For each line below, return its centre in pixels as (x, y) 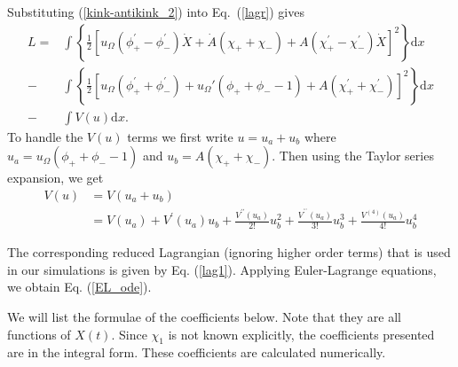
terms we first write (180, 136)
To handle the (45, 136)
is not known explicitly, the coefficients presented (301, 334)
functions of (39, 334)
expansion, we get (55, 178)
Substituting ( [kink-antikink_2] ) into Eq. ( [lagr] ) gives (156, 12)
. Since (129, 334)
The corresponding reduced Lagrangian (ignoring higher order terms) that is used (229, 252)
